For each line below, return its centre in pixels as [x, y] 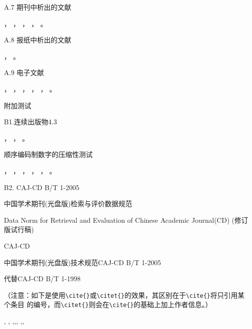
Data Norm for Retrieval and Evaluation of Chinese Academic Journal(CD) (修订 [126, 220]
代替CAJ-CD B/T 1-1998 [42, 279]
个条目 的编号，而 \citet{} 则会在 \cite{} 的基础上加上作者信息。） [108, 304]
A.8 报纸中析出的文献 [38, 40]
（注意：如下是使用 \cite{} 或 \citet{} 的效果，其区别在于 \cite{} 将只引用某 [124, 295]
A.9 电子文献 [24, 72]
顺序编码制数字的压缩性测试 [48, 154]
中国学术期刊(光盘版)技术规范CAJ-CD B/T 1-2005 [83, 262]
